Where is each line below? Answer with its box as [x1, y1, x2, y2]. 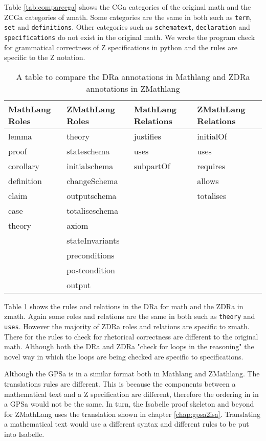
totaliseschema [66, 204, 119, 216]
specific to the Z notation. [4, 52, 85, 63]
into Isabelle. [4, 429, 45, 439]
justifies [134, 130, 161, 142]
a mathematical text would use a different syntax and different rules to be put [4, 418, 249, 429]
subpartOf [134, 159, 170, 172]
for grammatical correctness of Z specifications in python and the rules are [4, 42, 237, 52]
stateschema [66, 145, 110, 157]
